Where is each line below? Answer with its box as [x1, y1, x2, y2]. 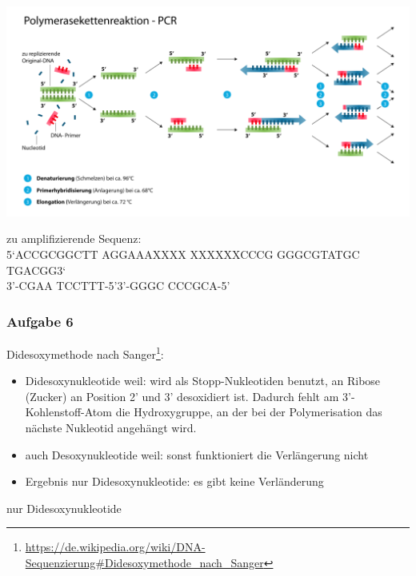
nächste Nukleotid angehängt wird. [25, 419, 197, 436]
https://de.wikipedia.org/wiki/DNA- [25, 538, 206, 555]
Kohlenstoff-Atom [25, 403, 112, 420]
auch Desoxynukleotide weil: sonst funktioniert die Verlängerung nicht [25, 446, 369, 463]
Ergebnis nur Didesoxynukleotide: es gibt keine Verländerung [25, 473, 324, 490]
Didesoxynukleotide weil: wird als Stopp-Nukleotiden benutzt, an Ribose [25, 372, 381, 389]
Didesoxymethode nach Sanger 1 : [6, 344, 164, 362]
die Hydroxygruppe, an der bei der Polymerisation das [115, 403, 382, 420]
